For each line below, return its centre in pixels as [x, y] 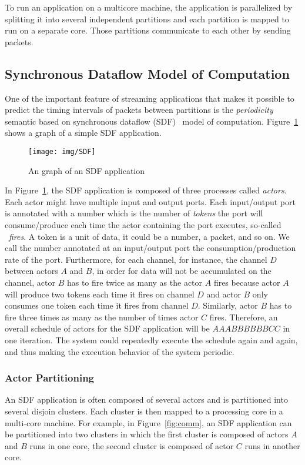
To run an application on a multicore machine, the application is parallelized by [149, 7]
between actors [31, 271]
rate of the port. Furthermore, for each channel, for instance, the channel [136, 259]
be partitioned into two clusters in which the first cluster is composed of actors [147, 434]
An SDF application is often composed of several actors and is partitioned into [146, 399]
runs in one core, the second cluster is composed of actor [132, 445]
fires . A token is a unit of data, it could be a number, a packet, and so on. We [149, 236]
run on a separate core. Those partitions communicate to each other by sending [148, 30]
